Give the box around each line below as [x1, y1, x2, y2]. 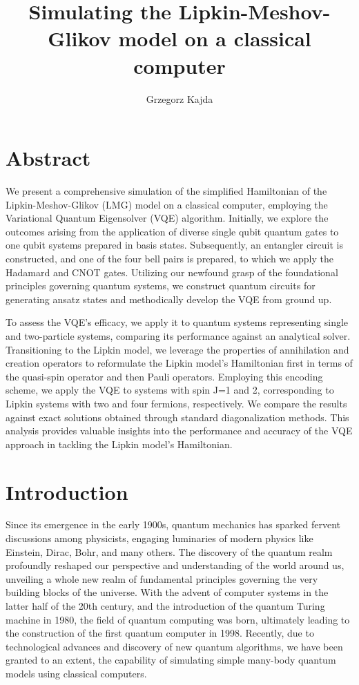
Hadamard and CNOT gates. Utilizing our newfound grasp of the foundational [6, 264, 338, 279]
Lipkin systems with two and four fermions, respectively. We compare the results [6, 396, 347, 410]
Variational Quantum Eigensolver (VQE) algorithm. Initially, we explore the [6, 211, 329, 225]
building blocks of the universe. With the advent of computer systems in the [6, 585, 329, 599]
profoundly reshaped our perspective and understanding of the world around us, [6, 558, 345, 572]
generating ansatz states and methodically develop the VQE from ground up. [6, 291, 332, 306]
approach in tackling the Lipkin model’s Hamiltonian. [6, 436, 233, 451]
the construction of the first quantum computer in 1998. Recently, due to [6, 626, 314, 640]
